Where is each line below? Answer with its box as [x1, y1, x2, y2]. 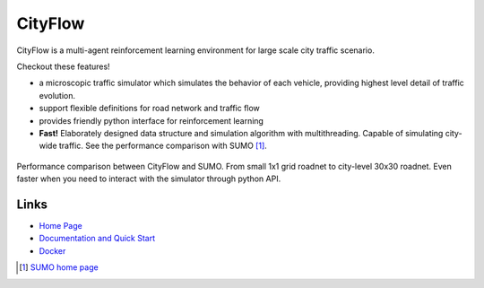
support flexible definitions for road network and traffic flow [39, 103, 260, 114]
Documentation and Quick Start [39, 233, 156, 244]
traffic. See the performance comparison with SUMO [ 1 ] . [58, 140, 268, 152]
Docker [39, 245, 66, 256]
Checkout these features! [16, 61, 111, 72]
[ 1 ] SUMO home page [19, 262, 99, 273]
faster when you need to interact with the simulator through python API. [16, 173, 281, 184]
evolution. [39, 90, 76, 100]
